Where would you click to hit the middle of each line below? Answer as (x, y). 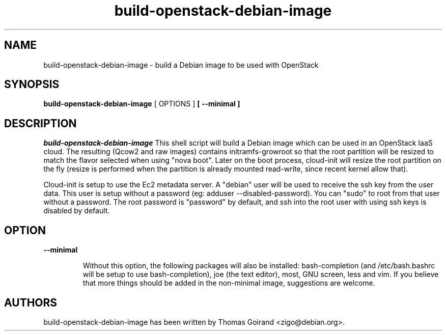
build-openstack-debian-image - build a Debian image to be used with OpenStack (181, 65)
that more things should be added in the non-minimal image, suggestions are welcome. (229, 283)
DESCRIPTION (40, 123)
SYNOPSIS (32, 85)
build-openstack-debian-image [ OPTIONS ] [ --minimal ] (142, 104)
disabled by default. (77, 211)
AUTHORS (31, 302)
